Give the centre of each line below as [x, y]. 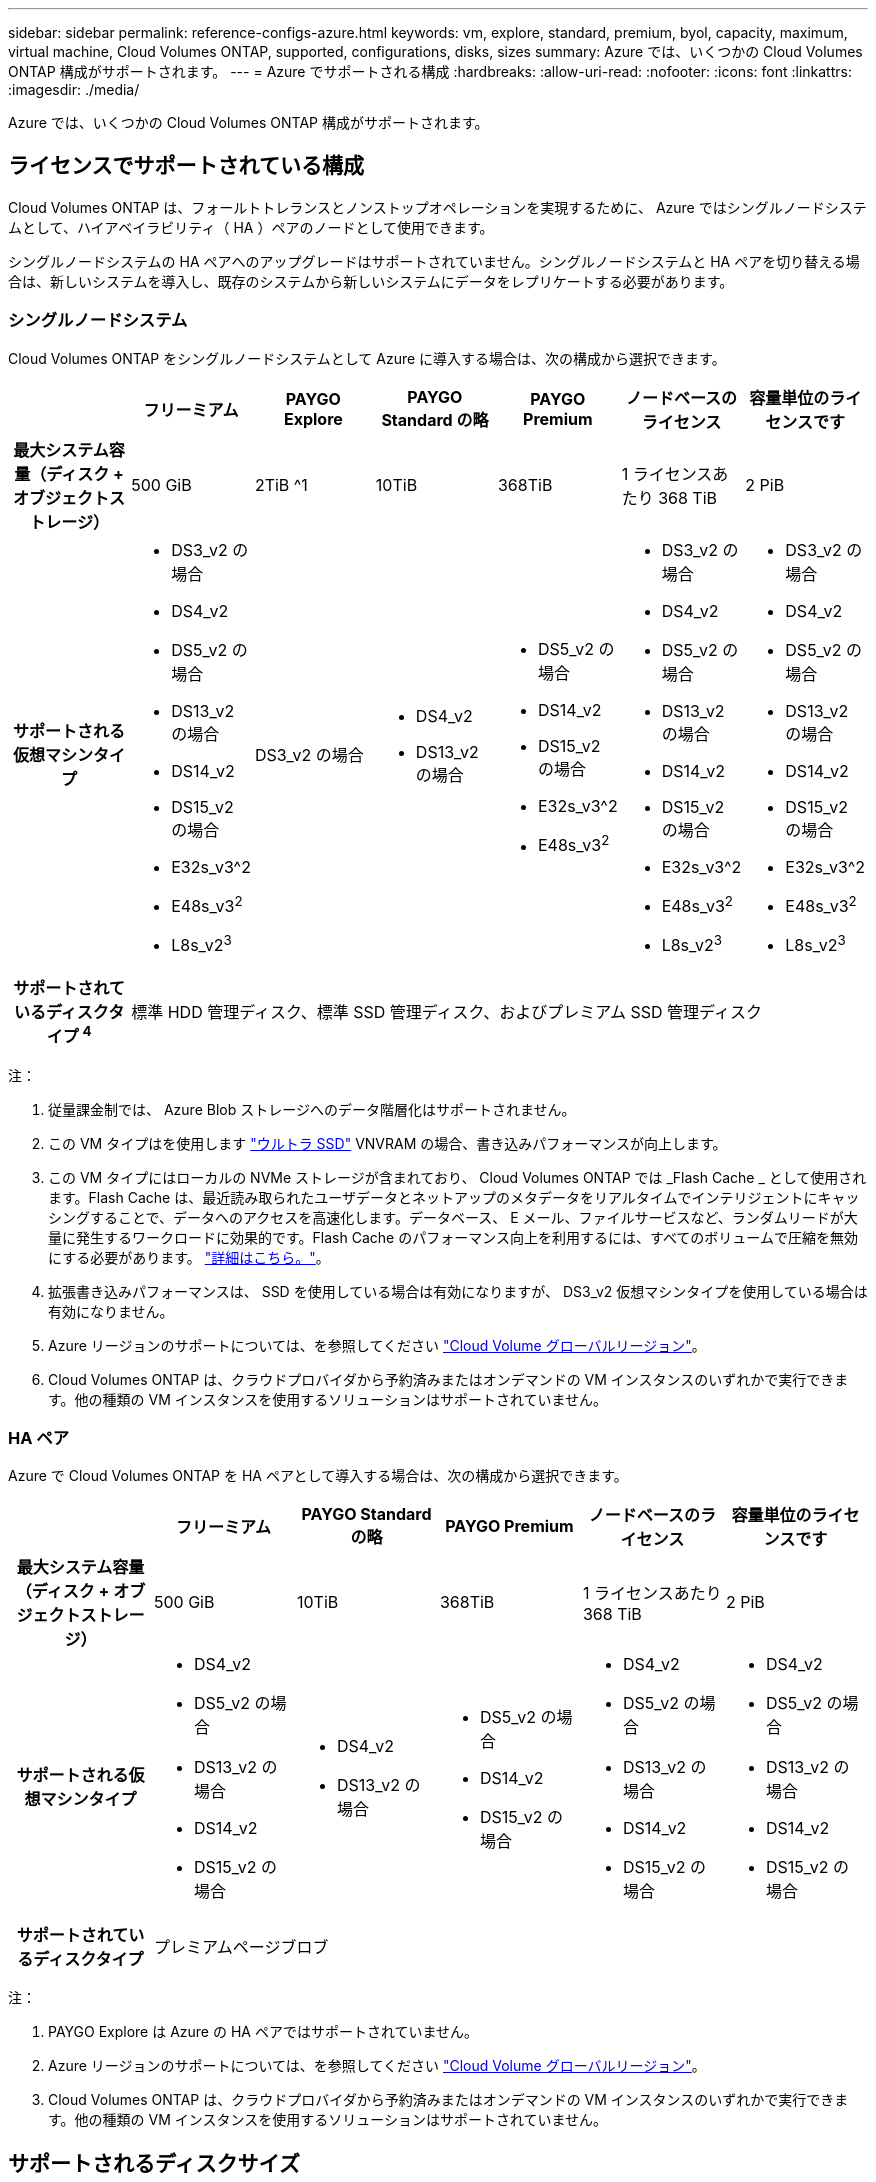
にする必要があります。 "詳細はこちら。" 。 [189, 1257]
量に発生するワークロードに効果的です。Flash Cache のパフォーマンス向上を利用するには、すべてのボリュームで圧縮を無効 [453, 1237]
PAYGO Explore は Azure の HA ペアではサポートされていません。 [263, 2032]
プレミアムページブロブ [241, 1947]
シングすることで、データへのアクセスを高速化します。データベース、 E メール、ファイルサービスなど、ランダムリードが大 [453, 1217]
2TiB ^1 [281, 484]
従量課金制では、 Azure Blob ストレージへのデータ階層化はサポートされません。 [312, 1109]
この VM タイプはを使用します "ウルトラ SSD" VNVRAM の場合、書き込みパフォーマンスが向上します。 [387, 1143]
